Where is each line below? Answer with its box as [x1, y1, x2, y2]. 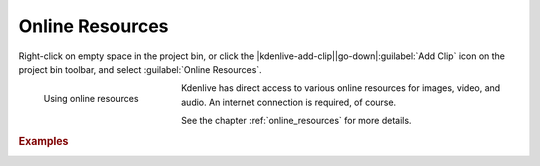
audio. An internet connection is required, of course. [181, 96, 397, 108]
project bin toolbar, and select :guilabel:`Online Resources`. [18, 63, 262, 75]
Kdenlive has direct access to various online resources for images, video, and [181, 82, 501, 94]
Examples [18, 134, 69, 148]
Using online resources [43, 93, 139, 105]
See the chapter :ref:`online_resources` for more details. [181, 115, 412, 127]
